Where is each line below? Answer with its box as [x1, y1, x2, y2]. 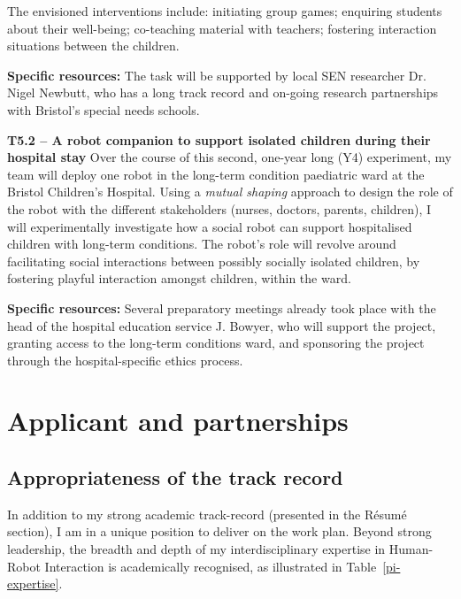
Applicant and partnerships [7, 403, 349, 439]
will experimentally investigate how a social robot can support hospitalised [7, 217, 412, 235]
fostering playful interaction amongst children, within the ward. [7, 269, 351, 288]
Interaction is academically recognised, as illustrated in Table [44, 557, 377, 575]
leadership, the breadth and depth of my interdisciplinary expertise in [7, 540, 386, 558]
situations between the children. [7, 36, 180, 55]
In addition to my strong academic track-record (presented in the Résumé [7, 504, 407, 523]
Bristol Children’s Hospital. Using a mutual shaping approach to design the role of [7, 182, 453, 201]
